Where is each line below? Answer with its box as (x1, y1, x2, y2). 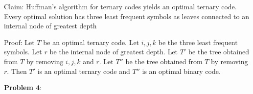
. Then (7, 66, 27, 76)
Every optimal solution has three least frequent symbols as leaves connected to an (4, 11, 249, 21)
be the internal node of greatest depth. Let (49, 47, 178, 57)
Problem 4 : (4, 82, 42, 93)
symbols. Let (4, 47, 42, 57)
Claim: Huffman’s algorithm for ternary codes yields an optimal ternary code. (4, 1, 237, 11)
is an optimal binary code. (142, 66, 221, 76)
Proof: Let (4, 37, 35, 47)
